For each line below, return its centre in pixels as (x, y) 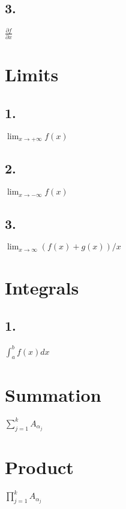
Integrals (42, 287)
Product (39, 467)
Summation (53, 394)
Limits (32, 74)
